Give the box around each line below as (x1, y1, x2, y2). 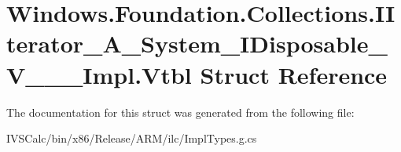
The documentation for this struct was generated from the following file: (6, 103, 355, 120)
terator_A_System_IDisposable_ (6, 27, 388, 60)
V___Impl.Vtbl (6, 58, 192, 90)
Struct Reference (200, 58, 388, 90)
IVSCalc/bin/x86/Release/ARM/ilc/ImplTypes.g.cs (6, 130, 257, 147)
